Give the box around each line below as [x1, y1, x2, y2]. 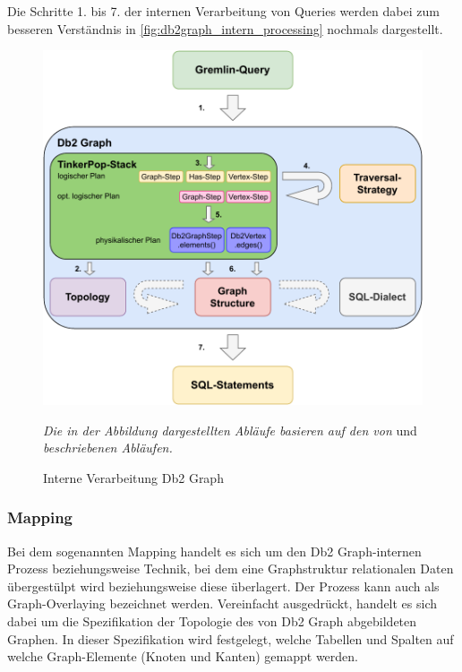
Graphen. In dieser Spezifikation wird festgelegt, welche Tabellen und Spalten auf [7, 629, 454, 648]
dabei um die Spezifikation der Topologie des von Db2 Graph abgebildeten [7, 612, 417, 630]
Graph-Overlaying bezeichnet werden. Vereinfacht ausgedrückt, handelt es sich [7, 594, 438, 613]
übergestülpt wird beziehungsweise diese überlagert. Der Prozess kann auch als [7, 576, 440, 595]
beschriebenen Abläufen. [43, 438, 173, 457]
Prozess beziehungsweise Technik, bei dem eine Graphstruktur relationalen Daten [7, 559, 454, 578]
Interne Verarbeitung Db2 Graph [43, 468, 224, 487]
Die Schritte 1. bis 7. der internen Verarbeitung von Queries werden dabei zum [7, 2, 440, 20]
